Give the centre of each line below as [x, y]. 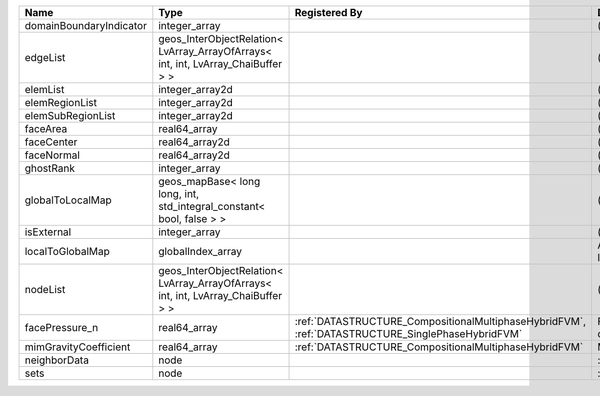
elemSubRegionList [70, 115]
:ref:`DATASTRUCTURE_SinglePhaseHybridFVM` [408, 333]
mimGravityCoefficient [77, 347]
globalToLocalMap [68, 200]
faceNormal [52, 155]
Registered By [328, 12]
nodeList [45, 289]
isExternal [48, 232]
